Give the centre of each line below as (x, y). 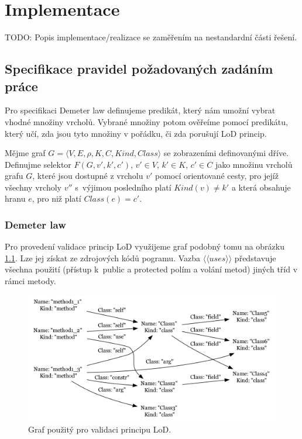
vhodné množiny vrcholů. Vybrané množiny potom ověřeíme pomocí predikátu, (146, 121)
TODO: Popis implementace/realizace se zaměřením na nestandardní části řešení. (151, 37)
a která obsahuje (261, 187)
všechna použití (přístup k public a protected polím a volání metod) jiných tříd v (151, 269)
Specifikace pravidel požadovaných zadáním (139, 69)
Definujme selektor (38, 164)
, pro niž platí (56, 198)
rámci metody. (30, 281)
